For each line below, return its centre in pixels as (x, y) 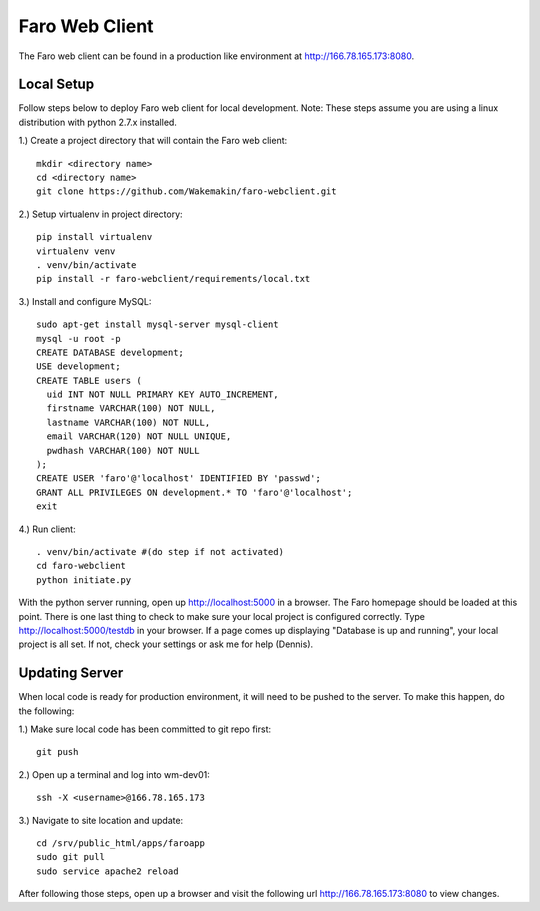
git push (57, 752)
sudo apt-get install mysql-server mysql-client (157, 324)
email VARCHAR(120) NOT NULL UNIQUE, (139, 436)
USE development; (78, 366)
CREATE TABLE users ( (89, 380)
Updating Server (71, 673)
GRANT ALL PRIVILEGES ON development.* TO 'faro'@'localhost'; (194, 492)
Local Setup (56, 84)
